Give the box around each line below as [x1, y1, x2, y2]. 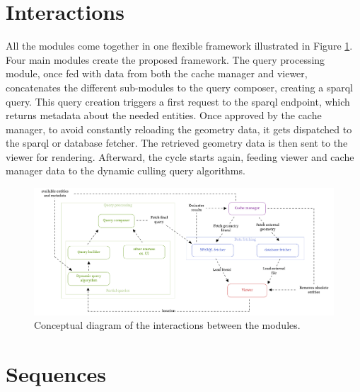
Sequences [6, 359, 106, 388]
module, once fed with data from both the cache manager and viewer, [6, 66, 308, 81]
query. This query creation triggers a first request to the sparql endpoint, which [6, 94, 350, 108]
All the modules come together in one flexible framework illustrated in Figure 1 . [6, 38, 353, 53]
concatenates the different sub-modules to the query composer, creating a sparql [6, 79, 353, 94]
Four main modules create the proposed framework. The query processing [6, 52, 325, 67]
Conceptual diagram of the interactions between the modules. [34, 318, 301, 332]
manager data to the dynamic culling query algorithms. [6, 163, 245, 178]
